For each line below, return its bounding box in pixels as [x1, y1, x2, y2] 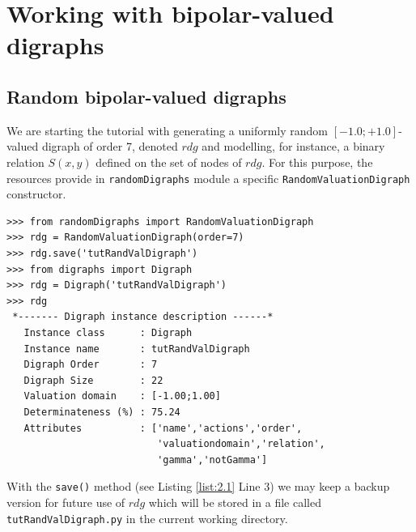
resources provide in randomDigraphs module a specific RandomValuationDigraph [6, 169, 410, 186]
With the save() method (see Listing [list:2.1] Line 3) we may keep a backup [6, 478, 390, 495]
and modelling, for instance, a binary [202, 138, 385, 155]
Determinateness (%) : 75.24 [23, 406, 180, 418]
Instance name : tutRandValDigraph [23, 343, 250, 355]
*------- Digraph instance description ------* [12, 311, 274, 323]
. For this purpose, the [261, 153, 373, 170]
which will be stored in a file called [148, 493, 321, 510]
